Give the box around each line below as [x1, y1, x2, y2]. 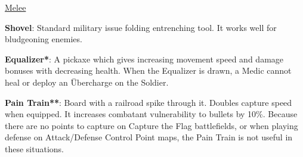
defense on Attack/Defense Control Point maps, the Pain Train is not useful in [5, 131, 293, 143]
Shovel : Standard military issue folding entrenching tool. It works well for [5, 21, 277, 33]
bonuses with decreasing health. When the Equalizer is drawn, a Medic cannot [5, 64, 292, 77]
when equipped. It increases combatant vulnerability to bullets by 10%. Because [5, 108, 298, 120]
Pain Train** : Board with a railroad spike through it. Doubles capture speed [5, 96, 292, 108]
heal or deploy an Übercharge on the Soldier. [5, 76, 169, 88]
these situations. [5, 142, 64, 155]
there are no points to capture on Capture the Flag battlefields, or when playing [5, 119, 298, 131]
